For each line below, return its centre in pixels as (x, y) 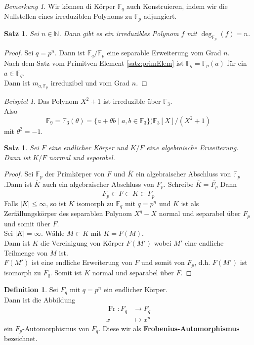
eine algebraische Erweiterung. (192, 148)
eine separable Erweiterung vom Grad (164, 53)
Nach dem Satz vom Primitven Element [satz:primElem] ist (94, 63)
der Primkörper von (75, 174)
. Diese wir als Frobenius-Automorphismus (169, 328)
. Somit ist (66, 272)
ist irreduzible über (132, 101)
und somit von (163, 262)
